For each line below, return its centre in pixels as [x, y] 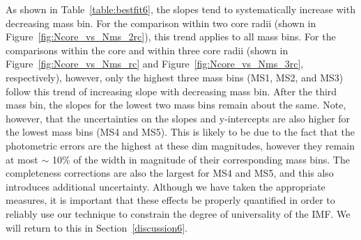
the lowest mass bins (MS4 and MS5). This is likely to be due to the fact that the [180, 132]
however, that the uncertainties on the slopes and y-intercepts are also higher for [178, 118]
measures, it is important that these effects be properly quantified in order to [170, 200]
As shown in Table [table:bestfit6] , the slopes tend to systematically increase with [180, 9]
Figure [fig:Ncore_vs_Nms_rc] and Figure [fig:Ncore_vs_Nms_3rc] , [155, 64]
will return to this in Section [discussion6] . [97, 227]
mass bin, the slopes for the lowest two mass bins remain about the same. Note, [176, 105]
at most [22, 159]
